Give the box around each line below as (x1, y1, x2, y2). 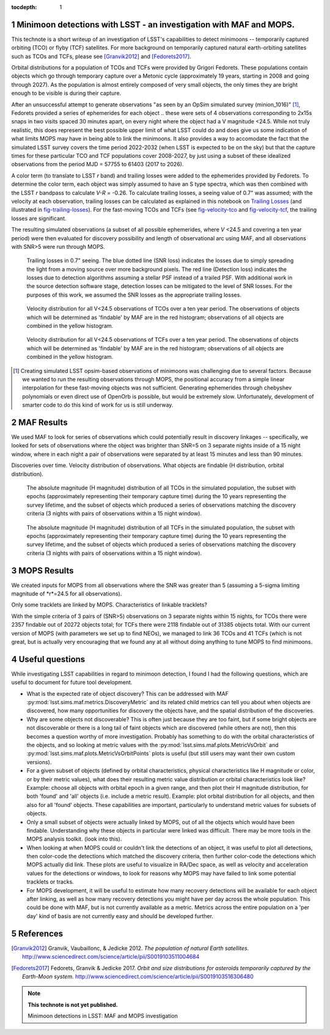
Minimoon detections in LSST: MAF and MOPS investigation (28, 1012, 178, 1020)
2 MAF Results (11, 417, 68, 427)
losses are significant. (11, 215, 67, 222)
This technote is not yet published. (28, 1001, 119, 1008)
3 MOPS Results (11, 565, 74, 576)
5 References (11, 928, 64, 938)
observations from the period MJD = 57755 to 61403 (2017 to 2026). (11, 161, 184, 168)
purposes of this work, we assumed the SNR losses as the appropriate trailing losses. (26, 291, 241, 298)
